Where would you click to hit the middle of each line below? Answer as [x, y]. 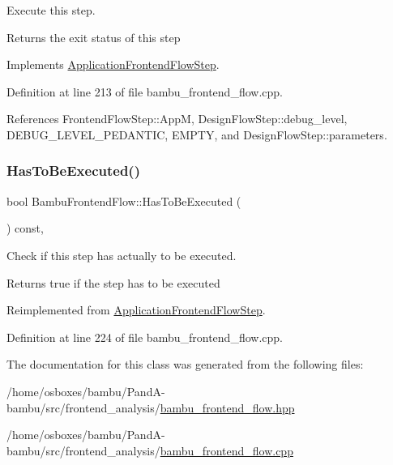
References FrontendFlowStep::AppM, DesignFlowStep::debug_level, [177, 119]
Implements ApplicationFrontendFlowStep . [113, 64]
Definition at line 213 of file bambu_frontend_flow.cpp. [145, 91]
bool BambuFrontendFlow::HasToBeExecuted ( [124, 201]
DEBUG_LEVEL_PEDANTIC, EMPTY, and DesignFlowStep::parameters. [197, 134]
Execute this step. [51, 10]
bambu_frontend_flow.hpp [227, 407]
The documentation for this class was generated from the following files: [185, 364]
